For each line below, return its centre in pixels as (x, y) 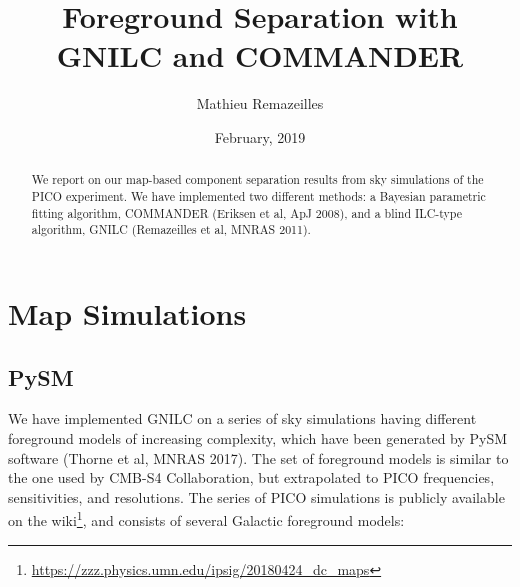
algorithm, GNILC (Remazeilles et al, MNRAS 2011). (171, 229)
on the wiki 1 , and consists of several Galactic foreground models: (206, 518)
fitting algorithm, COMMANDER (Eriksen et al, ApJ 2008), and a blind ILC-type (247, 212)
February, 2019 (260, 136)
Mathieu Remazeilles (260, 103)
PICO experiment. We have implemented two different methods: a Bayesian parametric (258, 195)
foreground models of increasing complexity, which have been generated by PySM (258, 437)
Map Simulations (127, 312)
